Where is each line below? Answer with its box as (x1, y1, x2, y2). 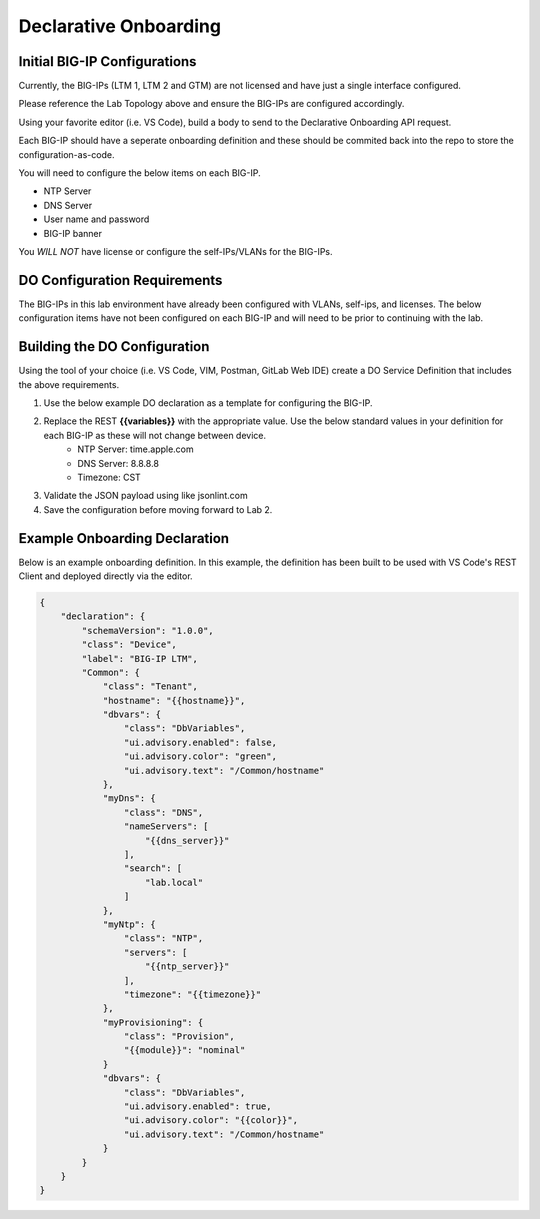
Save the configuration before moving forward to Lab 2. (43, 503, 273, 515)
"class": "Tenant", (102, 681, 199, 692)
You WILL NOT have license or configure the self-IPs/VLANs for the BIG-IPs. (18, 245, 334, 257)
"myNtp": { (102, 918, 157, 930)
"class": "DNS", (123, 806, 204, 818)
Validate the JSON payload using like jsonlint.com (43, 490, 249, 502)
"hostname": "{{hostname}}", (102, 695, 246, 706)
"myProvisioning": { (102, 1016, 204, 1028)
